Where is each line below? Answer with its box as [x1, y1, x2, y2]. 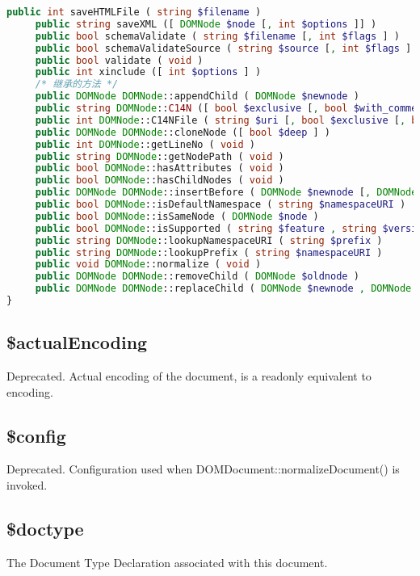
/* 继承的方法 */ [35, 78, 119, 90]
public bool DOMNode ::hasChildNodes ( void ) [35, 174, 284, 187]
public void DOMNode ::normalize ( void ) [35, 259, 262, 271]
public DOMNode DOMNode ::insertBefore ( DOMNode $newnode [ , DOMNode [35, 187, 418, 199]
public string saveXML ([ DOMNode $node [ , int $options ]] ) [35, 18, 377, 30]
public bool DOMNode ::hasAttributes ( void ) [35, 162, 284, 174]
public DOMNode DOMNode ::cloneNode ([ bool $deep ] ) [35, 126, 330, 138]
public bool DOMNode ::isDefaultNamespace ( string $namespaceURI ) [35, 199, 406, 210]
